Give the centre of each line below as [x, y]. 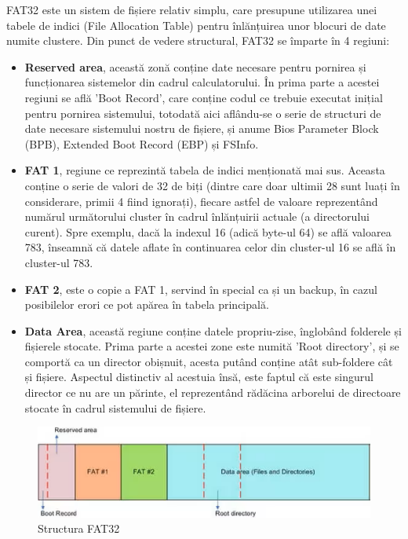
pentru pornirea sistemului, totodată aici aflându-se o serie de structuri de [203, 113]
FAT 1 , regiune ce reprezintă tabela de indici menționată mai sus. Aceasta [205, 170]
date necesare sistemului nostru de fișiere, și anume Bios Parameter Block [202, 128]
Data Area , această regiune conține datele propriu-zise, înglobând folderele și [213, 330]
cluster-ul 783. [59, 262]
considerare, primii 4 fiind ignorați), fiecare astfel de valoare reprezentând [201, 201]
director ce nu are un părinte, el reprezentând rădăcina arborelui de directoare [213, 392]
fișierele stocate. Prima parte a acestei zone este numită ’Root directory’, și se [212, 346]
